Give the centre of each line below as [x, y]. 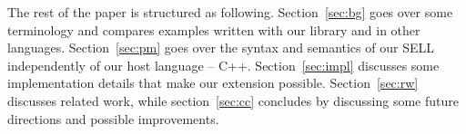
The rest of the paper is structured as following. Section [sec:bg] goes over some [230, 12]
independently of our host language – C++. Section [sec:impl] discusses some [223, 65]
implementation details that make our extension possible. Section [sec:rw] [213, 83]
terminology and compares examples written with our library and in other [214, 29]
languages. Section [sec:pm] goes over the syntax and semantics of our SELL [221, 48]
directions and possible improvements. [113, 118]
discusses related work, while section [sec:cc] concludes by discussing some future [233, 100]
